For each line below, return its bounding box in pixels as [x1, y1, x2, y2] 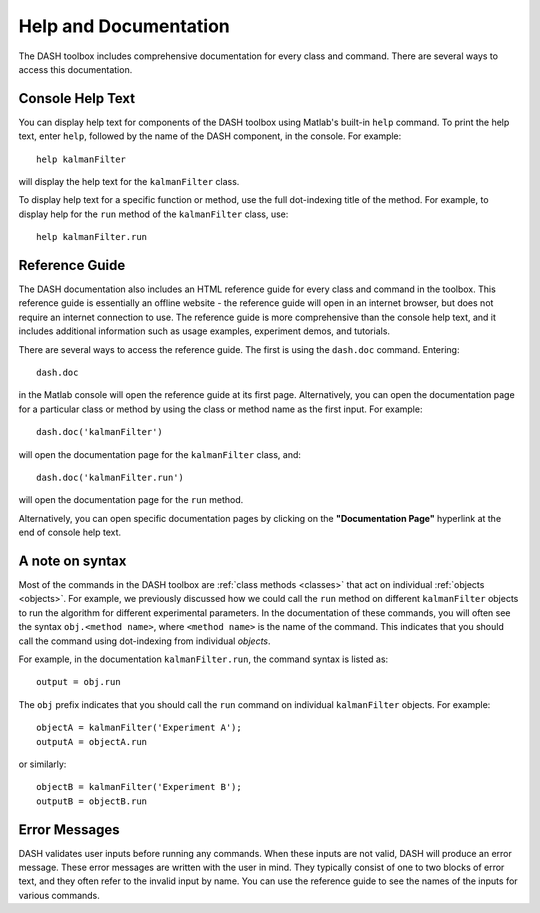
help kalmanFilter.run [36, 231, 148, 243]
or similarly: [18, 758, 67, 770]
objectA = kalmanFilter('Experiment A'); [36, 722, 242, 734]
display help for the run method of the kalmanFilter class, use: [18, 208, 289, 220]
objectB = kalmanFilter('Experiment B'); [36, 781, 242, 793]
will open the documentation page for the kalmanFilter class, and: [18, 448, 302, 460]
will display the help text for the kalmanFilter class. [18, 176, 240, 188]
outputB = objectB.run [36, 795, 148, 807]
